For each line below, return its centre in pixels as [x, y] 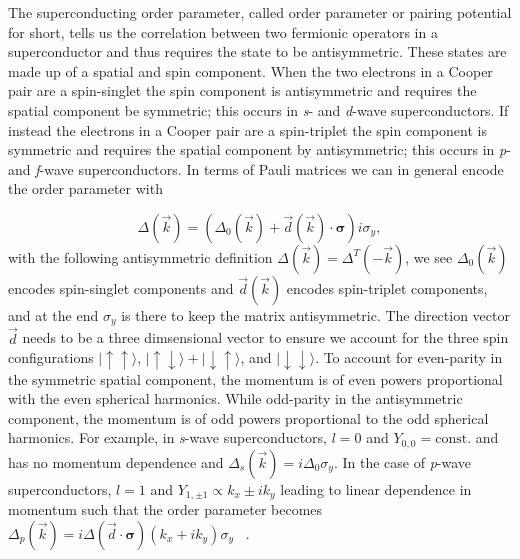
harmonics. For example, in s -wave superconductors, [167, 437]
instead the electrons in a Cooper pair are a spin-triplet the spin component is [247, 129]
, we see [429, 256]
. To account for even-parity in [409, 357]
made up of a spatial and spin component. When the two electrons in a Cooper [250, 70]
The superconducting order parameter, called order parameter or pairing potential [260, 12]
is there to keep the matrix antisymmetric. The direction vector [315, 314]
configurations [51, 357]
